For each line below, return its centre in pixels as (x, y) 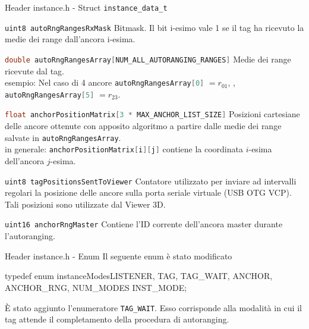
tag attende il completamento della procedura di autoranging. (117, 319)
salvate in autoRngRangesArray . (63, 137)
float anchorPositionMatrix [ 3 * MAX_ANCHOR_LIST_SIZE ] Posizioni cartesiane (152, 114)
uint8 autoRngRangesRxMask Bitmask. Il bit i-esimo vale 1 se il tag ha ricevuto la (154, 27)
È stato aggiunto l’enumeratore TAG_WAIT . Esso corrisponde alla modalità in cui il (153, 307)
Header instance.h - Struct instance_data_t (86, 7)
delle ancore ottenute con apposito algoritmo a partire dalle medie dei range (143, 126)
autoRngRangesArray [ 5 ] (50, 95)
